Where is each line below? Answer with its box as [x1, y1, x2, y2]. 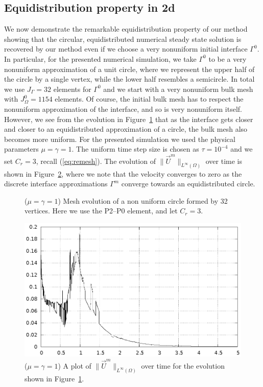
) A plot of [58, 360, 91, 371]
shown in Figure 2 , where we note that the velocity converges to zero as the [4, 168, 242, 179]
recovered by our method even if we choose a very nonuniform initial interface [4, 43, 248, 54]
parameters [4, 143, 39, 154]
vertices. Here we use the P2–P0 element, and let [25, 205, 178, 216]
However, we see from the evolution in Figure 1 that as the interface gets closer [4, 113, 253, 124]
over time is [205, 155, 242, 166]
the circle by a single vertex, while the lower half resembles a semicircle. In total [4, 74, 255, 84]
